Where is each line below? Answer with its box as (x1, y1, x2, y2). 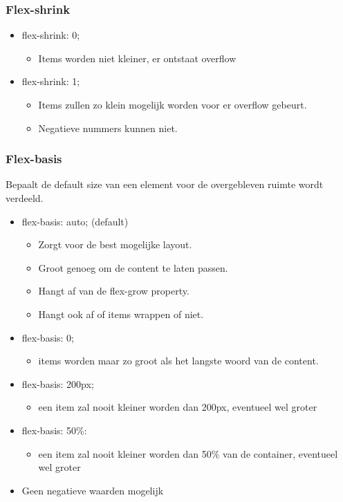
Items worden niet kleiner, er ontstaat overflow (38, 50, 237, 65)
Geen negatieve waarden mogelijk (21, 483, 164, 497)
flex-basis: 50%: (21, 422, 87, 437)
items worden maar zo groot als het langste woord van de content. (38, 353, 319, 368)
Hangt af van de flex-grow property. (38, 283, 189, 298)
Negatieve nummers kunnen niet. (38, 120, 178, 135)
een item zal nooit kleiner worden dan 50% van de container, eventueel (38, 446, 338, 461)
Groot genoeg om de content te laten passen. (38, 260, 228, 275)
